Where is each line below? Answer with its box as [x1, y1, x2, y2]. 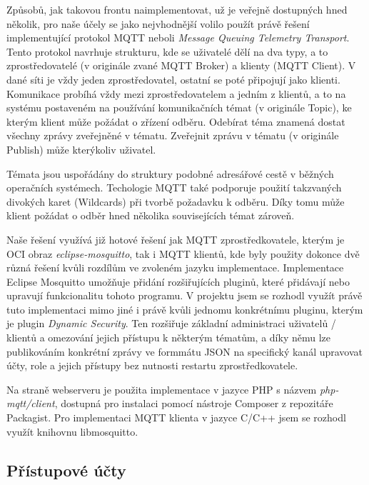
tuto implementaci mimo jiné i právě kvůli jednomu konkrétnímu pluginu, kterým [6, 301, 363, 316]
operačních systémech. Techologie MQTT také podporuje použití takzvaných [6, 180, 342, 195]
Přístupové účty [6, 459, 126, 481]
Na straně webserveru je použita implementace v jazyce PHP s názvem [6, 381, 317, 396]
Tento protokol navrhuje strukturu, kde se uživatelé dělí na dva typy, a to [6, 44, 328, 59]
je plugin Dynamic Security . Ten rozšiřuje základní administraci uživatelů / [6, 316, 336, 331]
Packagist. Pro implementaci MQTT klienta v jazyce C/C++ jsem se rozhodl [6, 410, 346, 425]
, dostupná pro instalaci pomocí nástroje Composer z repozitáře [54, 396, 333, 411]
